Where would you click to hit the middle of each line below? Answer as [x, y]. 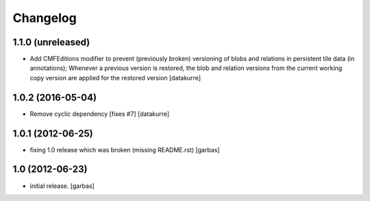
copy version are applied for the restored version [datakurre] [115, 78]
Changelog [45, 18]
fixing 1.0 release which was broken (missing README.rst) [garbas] [125, 150]
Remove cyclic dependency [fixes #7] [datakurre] [100, 114]
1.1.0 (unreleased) [51, 42]
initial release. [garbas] [62, 186]
